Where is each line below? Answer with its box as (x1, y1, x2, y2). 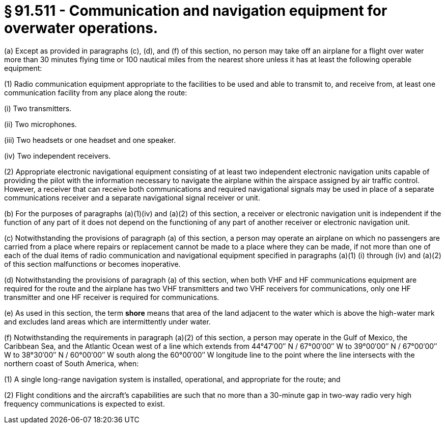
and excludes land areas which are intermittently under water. (4, 317, 211, 326)
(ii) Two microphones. (4, 119, 77, 129)
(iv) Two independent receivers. (4, 151, 111, 160)
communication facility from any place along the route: (4, 88, 187, 97)
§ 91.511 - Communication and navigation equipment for (4, 2, 387, 19)
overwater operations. (4, 19, 158, 37)
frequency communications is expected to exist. (4, 399, 165, 408)
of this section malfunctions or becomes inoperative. (4, 259, 181, 268)
